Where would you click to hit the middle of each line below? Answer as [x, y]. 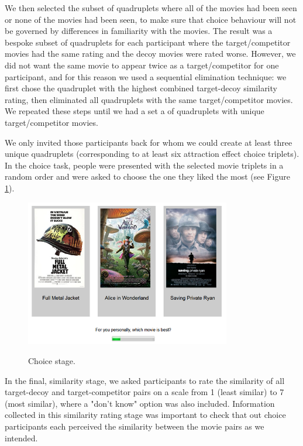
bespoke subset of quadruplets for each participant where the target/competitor [148, 42]
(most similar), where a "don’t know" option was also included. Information [140, 403]
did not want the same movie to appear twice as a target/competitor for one [142, 65]
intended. [21, 438]
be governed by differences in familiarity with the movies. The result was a [139, 31]
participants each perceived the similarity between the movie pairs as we [135, 426]
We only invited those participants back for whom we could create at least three [149, 142]
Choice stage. [52, 361]
